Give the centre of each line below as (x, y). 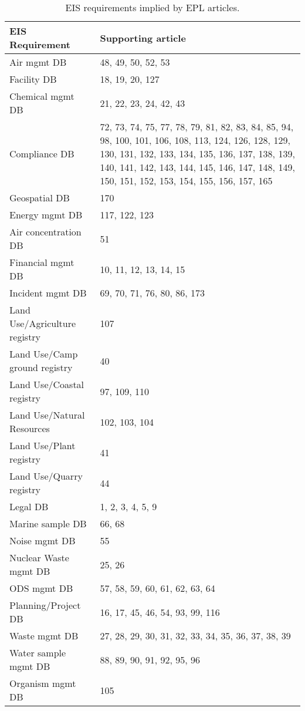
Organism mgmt (43, 683)
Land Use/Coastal (47, 384)
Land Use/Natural (47, 415)
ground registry (41, 367)
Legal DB (29, 506)
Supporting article (143, 38)
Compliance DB (42, 154)
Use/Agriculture (43, 323)
